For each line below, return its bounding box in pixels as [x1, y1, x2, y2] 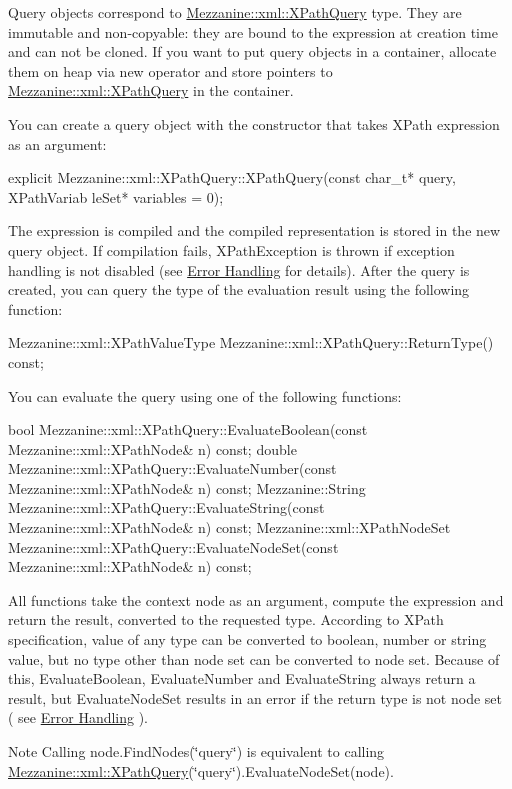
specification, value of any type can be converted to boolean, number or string [8, 629, 487, 650]
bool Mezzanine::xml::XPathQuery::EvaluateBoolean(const [8, 419, 368, 440]
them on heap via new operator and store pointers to [8, 60, 333, 81]
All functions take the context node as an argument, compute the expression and [8, 589, 504, 610]
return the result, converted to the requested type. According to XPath [8, 609, 444, 630]
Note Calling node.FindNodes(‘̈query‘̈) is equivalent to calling [8, 741, 385, 761]
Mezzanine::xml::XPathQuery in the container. [8, 80, 294, 101]
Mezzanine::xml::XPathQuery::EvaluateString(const [8, 497, 325, 518]
